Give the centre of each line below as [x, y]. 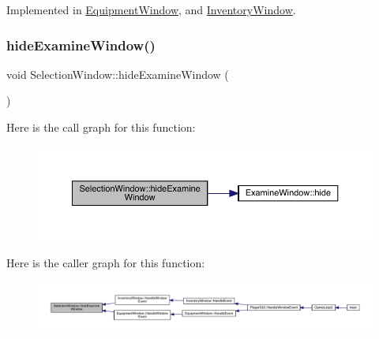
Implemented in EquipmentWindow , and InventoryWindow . [151, 9]
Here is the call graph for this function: [101, 127]
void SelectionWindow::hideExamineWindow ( [118, 74]
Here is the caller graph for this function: [106, 262]
